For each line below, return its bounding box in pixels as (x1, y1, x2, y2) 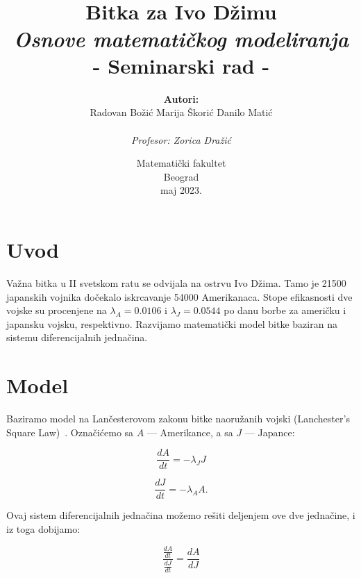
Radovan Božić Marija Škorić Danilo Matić (90, 105, 273, 119)
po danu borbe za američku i (224, 303, 346, 317)
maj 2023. (160, 183, 202, 197)
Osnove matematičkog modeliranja (14, 24, 349, 53)
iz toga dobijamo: (6, 521, 81, 536)
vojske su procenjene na (6, 303, 107, 317)
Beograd (163, 169, 199, 183)
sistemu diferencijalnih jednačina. (6, 330, 148, 345)
